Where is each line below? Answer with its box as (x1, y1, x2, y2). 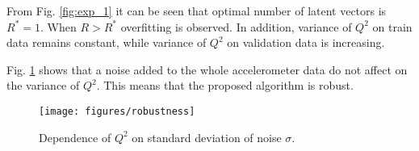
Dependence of (39, 128, 111, 145)
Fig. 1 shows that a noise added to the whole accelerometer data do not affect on (6, 61, 408, 78)
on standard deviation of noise (132, 128, 282, 145)
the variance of (6, 77, 80, 94)
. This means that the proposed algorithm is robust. (96, 77, 354, 94)
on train (372, 18, 413, 35)
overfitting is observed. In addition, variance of (120, 18, 352, 35)
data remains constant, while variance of (6, 34, 207, 51)
